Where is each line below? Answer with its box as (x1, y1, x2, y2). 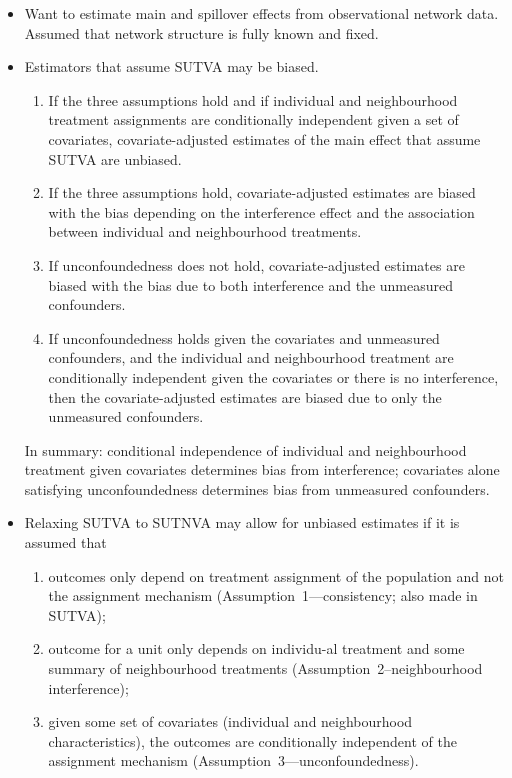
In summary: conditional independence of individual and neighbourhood (24, 439, 467, 460)
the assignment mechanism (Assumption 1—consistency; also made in (48, 585, 478, 606)
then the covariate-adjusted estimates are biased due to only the (48, 386, 442, 407)
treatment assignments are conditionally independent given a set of (48, 109, 459, 130)
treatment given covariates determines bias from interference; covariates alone (24, 459, 500, 480)
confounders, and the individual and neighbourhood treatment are (48, 347, 454, 368)
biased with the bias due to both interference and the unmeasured (48, 274, 454, 295)
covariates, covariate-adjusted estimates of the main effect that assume (48, 128, 481, 149)
